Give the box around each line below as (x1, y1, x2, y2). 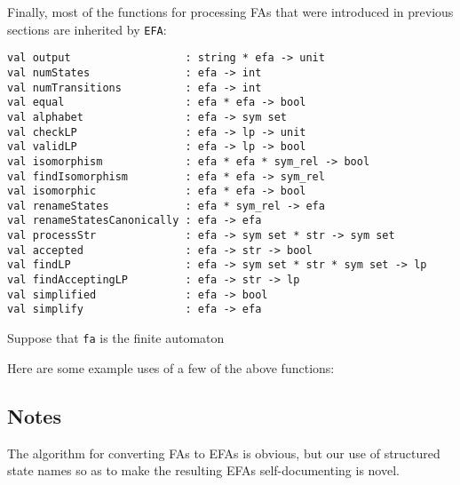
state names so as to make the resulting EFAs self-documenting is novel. (7, 461, 400, 480)
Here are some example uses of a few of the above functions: (7, 358, 335, 377)
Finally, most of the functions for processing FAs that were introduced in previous (7, 3, 454, 20)
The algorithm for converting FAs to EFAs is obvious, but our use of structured (7, 443, 440, 462)
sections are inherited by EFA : (7, 20, 167, 38)
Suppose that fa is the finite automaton (7, 329, 225, 347)
